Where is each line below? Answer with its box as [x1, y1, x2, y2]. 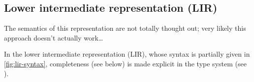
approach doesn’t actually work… [4, 32, 103, 42]
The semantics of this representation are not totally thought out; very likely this [4, 23, 246, 33]
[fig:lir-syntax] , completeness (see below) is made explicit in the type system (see [4, 58, 247, 68]
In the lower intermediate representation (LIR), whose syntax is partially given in [4, 49, 250, 59]
